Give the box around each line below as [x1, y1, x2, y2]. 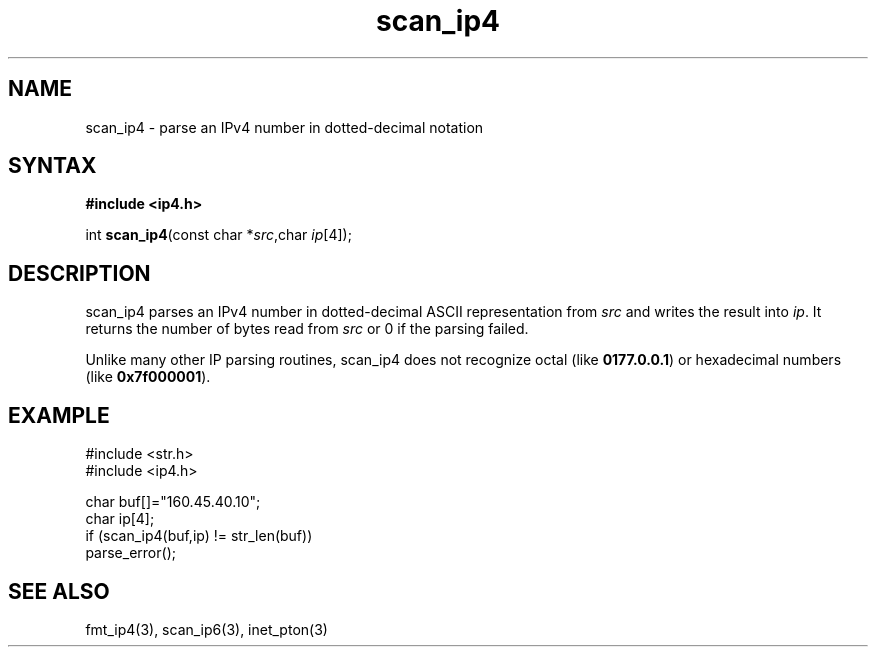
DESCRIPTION [8, 260, 151, 286]
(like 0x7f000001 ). [85, 368, 211, 386]
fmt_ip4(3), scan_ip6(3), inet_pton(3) [85, 620, 328, 638]
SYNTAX [8, 153, 97, 179]
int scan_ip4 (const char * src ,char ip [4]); [85, 226, 352, 244]
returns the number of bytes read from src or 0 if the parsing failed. [85, 320, 529, 338]
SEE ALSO [8, 578, 110, 604]
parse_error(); [85, 544, 176, 562]
